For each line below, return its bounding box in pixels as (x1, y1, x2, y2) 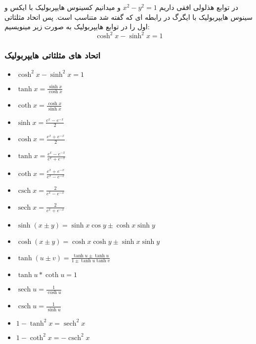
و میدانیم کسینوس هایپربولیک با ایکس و (4, 2, 121, 12)
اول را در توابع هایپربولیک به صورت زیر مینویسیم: (4, 21, 150, 32)
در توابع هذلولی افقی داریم (159, 2, 238, 12)
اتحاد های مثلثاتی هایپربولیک (4, 49, 101, 61)
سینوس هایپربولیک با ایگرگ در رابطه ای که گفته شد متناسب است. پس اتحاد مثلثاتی (4, 11, 253, 22)
